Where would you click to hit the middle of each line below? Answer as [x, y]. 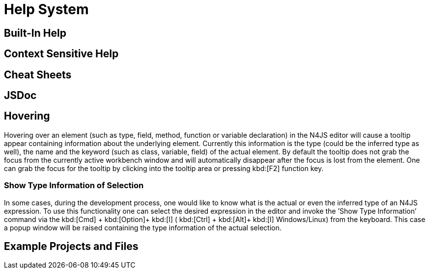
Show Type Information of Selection [74, 186]
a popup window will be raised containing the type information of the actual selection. [143, 227]
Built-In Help [35, 33]
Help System [46, 9]
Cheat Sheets [38, 74]
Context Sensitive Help [61, 54]
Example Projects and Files [71, 247]
